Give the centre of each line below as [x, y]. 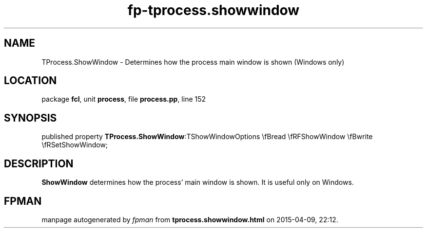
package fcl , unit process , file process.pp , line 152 [124, 99]
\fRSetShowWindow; [75, 145]
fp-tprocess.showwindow [213, 10]
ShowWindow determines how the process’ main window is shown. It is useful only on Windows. [198, 182]
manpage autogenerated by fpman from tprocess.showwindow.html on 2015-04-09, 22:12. [190, 219]
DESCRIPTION [39, 163]
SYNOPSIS [30, 118]
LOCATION [30, 81]
